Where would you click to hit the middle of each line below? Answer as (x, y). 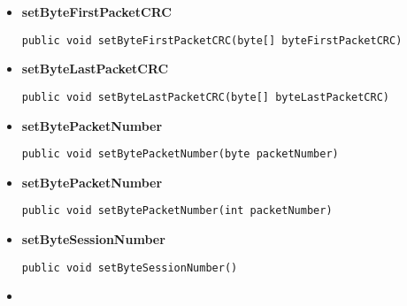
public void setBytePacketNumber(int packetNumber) (177, 211)
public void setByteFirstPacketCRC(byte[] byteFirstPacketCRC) (212, 40)
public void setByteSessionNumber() (130, 268)
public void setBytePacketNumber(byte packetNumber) (180, 154)
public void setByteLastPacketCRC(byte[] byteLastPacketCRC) (206, 97)
